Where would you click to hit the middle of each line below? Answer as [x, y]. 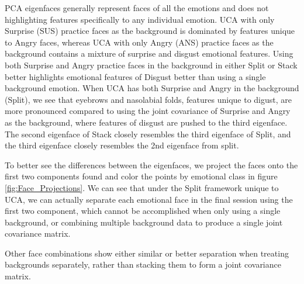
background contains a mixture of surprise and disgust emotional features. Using [149, 53]
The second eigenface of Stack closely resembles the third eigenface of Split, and [148, 134]
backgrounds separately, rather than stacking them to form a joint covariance [143, 264]
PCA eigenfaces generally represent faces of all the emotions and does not [137, 8]
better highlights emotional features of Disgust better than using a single [135, 76]
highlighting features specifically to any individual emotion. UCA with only [140, 19]
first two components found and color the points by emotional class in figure [141, 176]
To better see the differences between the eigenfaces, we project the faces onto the [151, 164]
